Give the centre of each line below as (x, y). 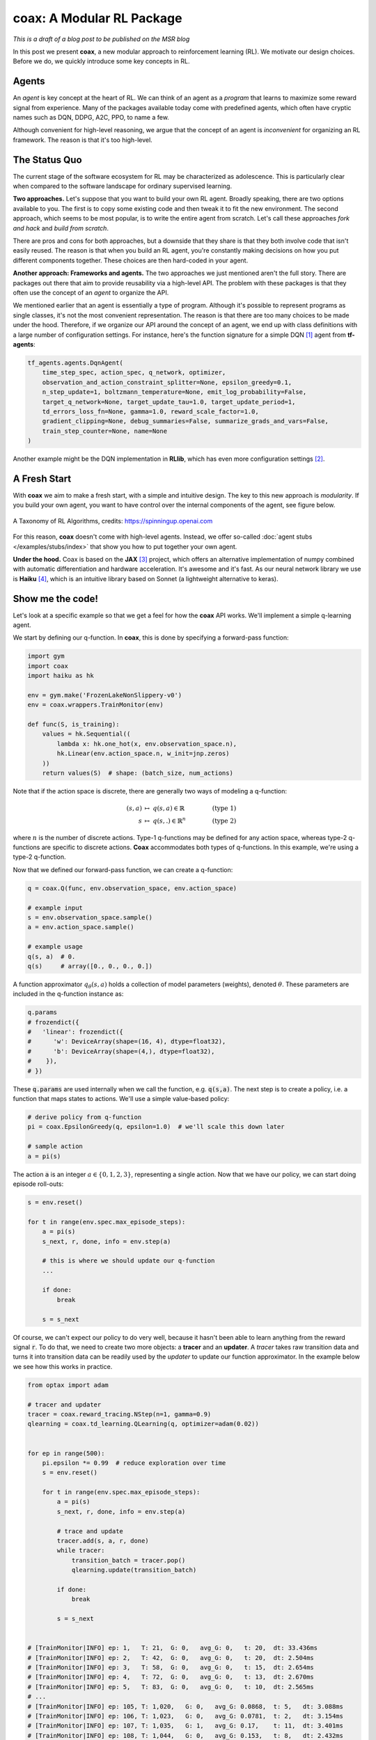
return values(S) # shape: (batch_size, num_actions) (138, 773)
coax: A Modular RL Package (97, 18)
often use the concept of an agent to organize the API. (91, 293)
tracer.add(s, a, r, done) (103, 1541)
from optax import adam (68, 1385)
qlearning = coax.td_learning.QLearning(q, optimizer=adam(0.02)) (143, 1424)
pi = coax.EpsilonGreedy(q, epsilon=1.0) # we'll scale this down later (156, 1127)
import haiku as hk (61, 676)
